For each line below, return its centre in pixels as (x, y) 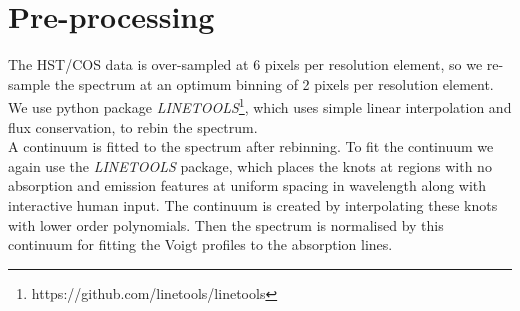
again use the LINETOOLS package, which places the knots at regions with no (250, 165)
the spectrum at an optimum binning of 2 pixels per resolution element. (274, 83)
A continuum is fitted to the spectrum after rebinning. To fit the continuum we (251, 146)
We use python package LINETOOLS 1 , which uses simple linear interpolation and (260, 105)
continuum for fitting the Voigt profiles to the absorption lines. (200, 244)
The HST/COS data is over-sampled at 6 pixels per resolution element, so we (245, 64)
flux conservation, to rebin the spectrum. (133, 126)
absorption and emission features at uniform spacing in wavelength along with (247, 185)
